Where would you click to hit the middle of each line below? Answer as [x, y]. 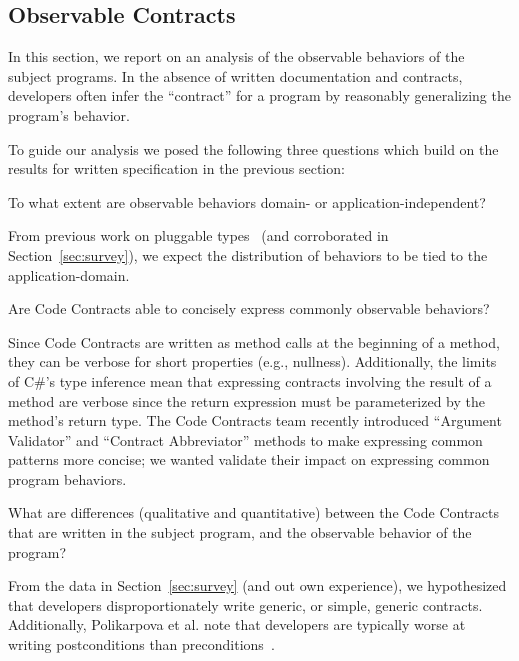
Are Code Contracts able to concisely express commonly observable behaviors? [249, 308]
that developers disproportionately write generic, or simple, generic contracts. [245, 604]
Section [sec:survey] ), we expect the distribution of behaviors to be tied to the [248, 254]
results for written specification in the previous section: [176, 168]
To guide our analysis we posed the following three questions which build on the [253, 148]
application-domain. [69, 274]
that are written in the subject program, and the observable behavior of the [240, 532]
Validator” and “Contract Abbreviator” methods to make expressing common [245, 439]
